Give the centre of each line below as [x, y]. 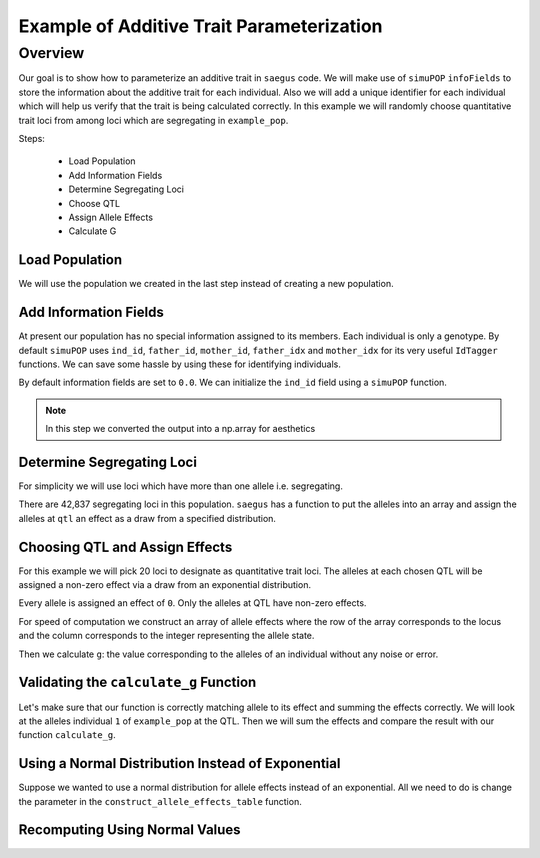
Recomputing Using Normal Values [129, 830]
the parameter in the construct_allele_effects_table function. [160, 801]
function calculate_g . [67, 735]
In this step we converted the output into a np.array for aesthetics [180, 429]
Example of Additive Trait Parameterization [200, 26]
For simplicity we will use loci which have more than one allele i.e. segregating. [181, 486]
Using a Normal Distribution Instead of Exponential [179, 763]
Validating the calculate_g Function [137, 682]
